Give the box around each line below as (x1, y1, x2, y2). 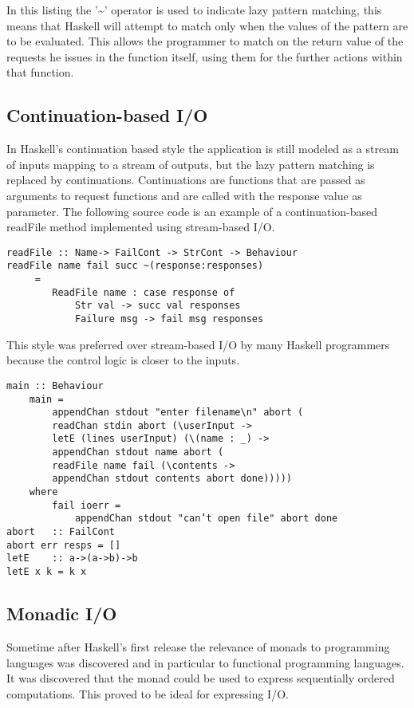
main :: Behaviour (6, 380, 104, 391)
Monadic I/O (6, 601, 117, 626)
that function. (6, 64, 74, 81)
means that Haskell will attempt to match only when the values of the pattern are (6, 17, 408, 33)
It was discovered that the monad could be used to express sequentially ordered (6, 670, 395, 686)
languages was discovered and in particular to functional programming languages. (6, 654, 404, 671)
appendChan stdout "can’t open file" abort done (74, 513, 338, 525)
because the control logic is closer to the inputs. (6, 352, 240, 368)
